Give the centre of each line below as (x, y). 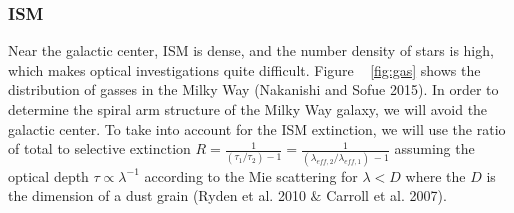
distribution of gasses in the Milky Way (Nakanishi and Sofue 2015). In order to (253, 89)
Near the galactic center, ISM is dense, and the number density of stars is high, (251, 50)
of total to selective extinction (99, 148)
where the (435, 175)
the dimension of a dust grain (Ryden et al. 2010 (157, 195)
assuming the (434, 148)
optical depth (48, 175)
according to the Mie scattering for (251, 175)
